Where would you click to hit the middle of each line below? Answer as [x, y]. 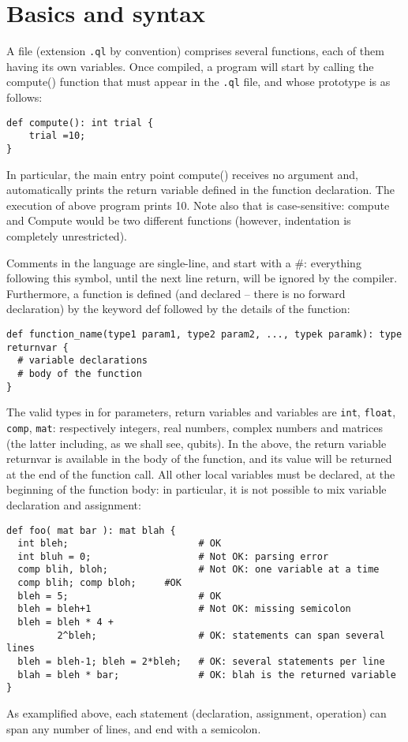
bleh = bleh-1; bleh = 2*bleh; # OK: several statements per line [201, 662]
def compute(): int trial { [80, 123]
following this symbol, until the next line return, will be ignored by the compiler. [202, 278]
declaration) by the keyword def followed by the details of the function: [178, 309]
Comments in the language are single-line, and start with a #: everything [184, 262]
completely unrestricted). [67, 235]
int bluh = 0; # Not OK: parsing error [173, 556]
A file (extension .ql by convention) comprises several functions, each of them [195, 51]
